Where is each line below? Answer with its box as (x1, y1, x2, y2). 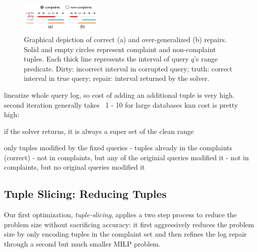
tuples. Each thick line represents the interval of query (24, 54, 189, 64)
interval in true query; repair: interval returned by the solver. (24, 73, 209, 83)
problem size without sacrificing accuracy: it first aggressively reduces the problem (4, 219, 254, 229)
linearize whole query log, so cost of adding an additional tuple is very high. (4, 89, 235, 100)
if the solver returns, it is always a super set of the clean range (4, 126, 194, 136)
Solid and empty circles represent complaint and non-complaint (24, 44, 216, 54)
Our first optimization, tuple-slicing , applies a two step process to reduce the (4, 209, 237, 220)
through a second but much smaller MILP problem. (4, 239, 161, 249)
